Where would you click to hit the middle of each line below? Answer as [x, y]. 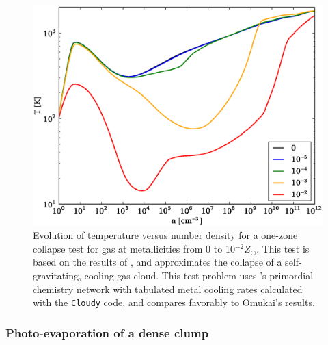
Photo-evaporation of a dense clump [107, 332]
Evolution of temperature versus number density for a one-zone [165, 235]
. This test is [283, 248]
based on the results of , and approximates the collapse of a [158, 262]
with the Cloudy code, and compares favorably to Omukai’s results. [174, 302]
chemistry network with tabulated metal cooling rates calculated [168, 289]
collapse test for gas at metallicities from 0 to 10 [134, 248]
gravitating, [57, 275]
